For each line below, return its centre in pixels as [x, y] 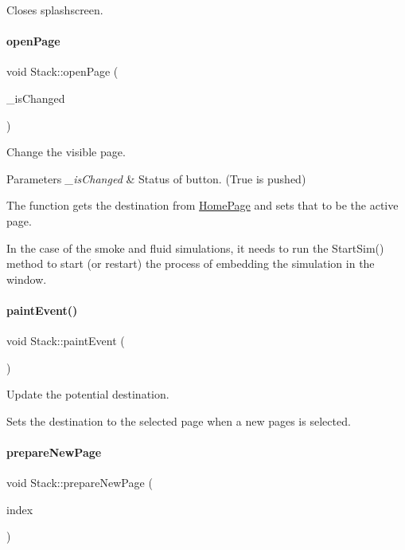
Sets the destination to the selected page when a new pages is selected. [179, 420]
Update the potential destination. [88, 394]
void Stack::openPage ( [62, 71]
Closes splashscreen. [55, 10]
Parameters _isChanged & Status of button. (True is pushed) [156, 178]
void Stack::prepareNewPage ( [80, 483]
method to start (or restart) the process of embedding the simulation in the [191, 263]
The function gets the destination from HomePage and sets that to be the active [202, 205]
